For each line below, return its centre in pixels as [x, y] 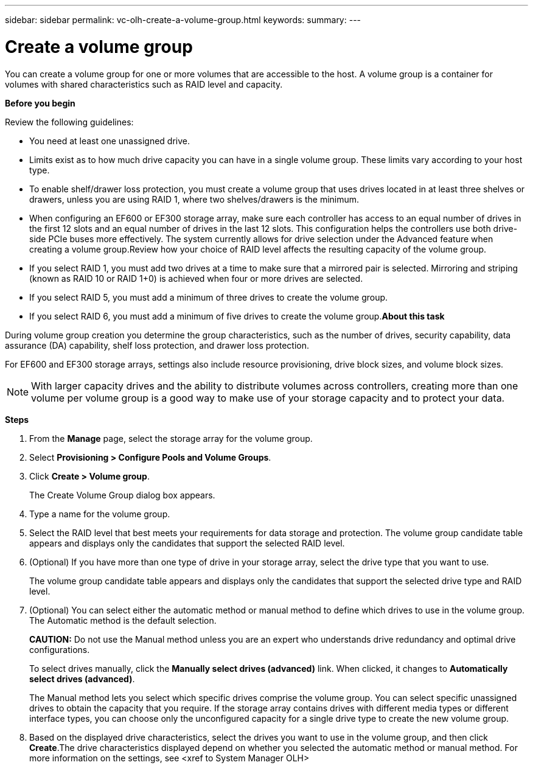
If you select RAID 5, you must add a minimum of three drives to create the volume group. [209, 297]
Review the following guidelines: [69, 122]
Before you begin [40, 103]
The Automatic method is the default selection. [123, 620]
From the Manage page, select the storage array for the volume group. [171, 438]
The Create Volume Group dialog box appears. [122, 495]
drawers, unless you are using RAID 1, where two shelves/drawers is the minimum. [194, 199]
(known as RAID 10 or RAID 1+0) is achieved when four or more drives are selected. [196, 278]
